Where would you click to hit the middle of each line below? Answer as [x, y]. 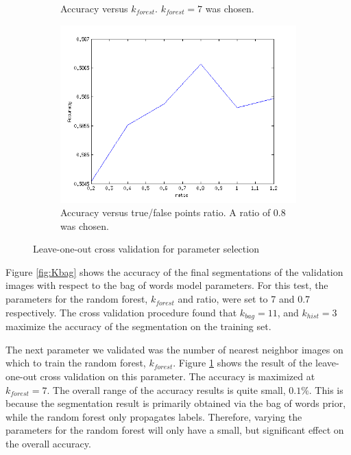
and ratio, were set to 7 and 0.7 [244, 299]
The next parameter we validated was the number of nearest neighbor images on [174, 349]
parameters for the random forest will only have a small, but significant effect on [175, 430]
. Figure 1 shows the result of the [243, 363]
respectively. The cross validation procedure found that [121, 312]
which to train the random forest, [76, 363]
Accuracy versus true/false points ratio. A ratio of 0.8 [173, 212]
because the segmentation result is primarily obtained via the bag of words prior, [176, 403]
